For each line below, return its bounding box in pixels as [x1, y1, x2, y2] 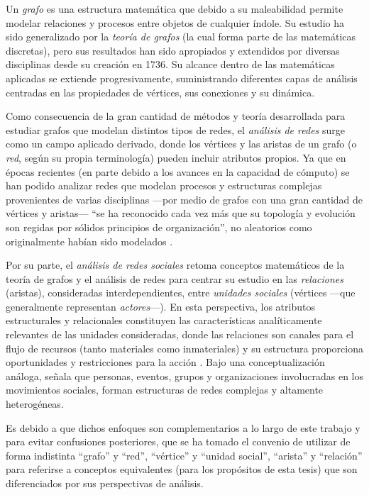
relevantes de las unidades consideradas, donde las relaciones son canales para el [6, 327, 354, 342]
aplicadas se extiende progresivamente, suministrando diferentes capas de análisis [6, 70, 358, 85]
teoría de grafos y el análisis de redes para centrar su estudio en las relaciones [6, 271, 343, 286]
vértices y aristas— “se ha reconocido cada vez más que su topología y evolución [6, 206, 356, 221]
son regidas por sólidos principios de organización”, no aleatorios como [6, 219, 312, 234]
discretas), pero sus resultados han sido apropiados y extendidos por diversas [6, 43, 340, 57]
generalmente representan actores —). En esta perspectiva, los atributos [6, 299, 315, 313]
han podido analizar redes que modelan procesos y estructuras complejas [6, 178, 322, 193]
